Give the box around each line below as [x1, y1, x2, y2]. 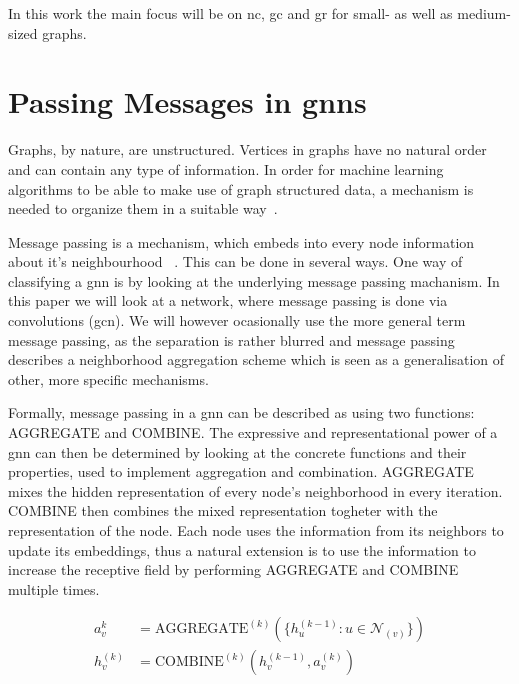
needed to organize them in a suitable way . [8, 198, 278, 219]
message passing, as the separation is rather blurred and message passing [8, 329, 455, 350]
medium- [457, 3, 511, 23]
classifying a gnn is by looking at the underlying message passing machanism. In [8, 270, 500, 291]
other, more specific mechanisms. [8, 368, 209, 389]
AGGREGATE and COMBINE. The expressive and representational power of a [8, 422, 498, 443]
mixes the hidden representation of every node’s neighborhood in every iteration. [8, 480, 503, 501]
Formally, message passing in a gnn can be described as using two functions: [8, 402, 475, 423]
